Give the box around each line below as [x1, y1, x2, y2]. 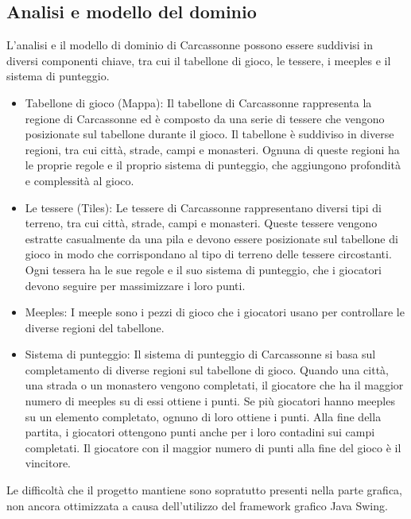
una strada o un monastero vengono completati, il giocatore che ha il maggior [25, 377, 404, 393]
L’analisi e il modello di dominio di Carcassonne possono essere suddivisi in [6, 37, 374, 53]
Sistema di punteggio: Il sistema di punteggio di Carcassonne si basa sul [25, 346, 376, 362]
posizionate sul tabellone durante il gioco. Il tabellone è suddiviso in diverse [25, 126, 394, 142]
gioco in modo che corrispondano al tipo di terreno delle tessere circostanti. [25, 246, 392, 262]
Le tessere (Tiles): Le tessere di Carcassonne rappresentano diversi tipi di [25, 199, 382, 215]
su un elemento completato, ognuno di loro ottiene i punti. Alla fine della [25, 408, 382, 424]
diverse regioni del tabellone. [25, 319, 165, 335]
